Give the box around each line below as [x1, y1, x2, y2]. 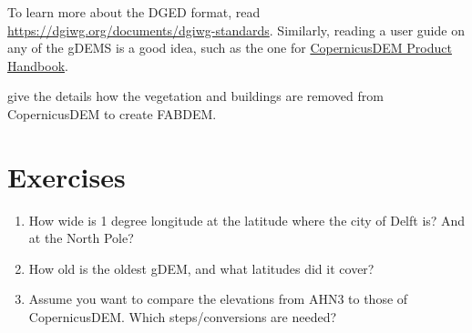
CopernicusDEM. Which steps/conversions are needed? [28, 308, 337, 327]
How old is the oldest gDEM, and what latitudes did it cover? [28, 258, 375, 277]
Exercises [7, 157, 126, 195]
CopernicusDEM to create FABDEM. [7, 104, 217, 123]
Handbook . [7, 55, 68, 75]
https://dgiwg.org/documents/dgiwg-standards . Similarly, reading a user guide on [7, 20, 465, 39]
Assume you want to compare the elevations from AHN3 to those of [28, 289, 408, 308]
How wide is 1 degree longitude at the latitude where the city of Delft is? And [28, 210, 466, 229]
